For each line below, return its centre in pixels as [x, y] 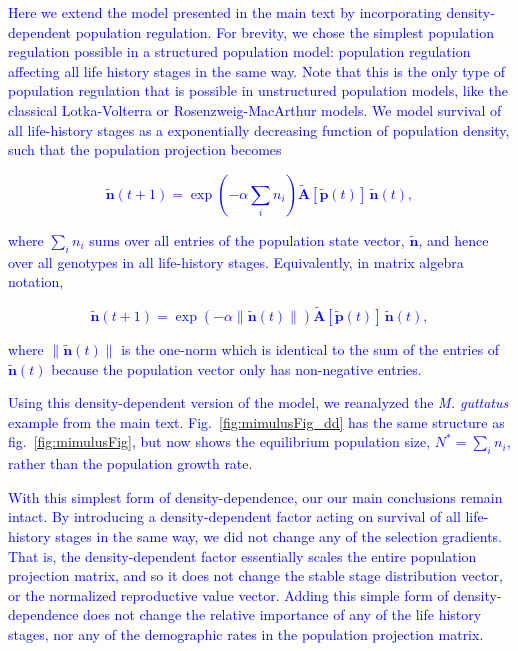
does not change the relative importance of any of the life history [282, 614]
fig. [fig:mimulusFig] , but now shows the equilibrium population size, [219, 441]
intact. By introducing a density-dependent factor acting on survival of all [234, 516]
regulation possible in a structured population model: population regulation [239, 51]
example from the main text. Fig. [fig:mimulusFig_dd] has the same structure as [256, 421]
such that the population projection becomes [145, 149]
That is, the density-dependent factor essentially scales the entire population [242, 555]
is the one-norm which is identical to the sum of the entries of [310, 348]
